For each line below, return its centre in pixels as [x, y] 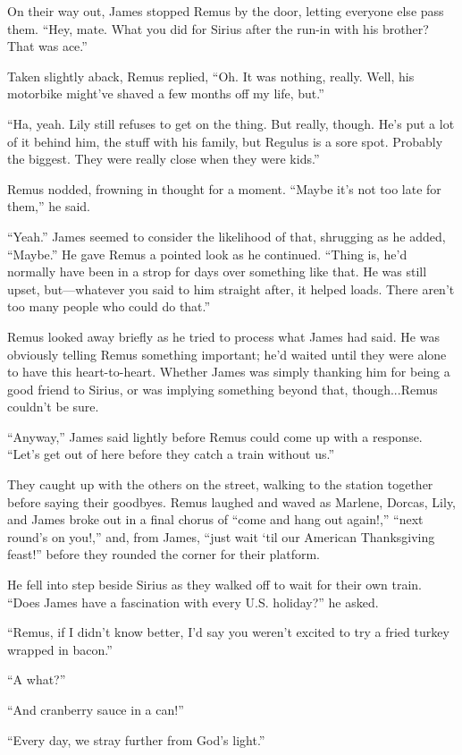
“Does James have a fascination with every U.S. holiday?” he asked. [193, 602]
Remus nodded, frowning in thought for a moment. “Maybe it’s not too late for [224, 188]
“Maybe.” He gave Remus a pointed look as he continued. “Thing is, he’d [207, 254]
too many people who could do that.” [109, 306]
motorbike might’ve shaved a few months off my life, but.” [166, 93]
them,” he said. [49, 206]
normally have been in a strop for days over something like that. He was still [217, 271]
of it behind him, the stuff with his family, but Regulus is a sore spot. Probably [225, 141]
